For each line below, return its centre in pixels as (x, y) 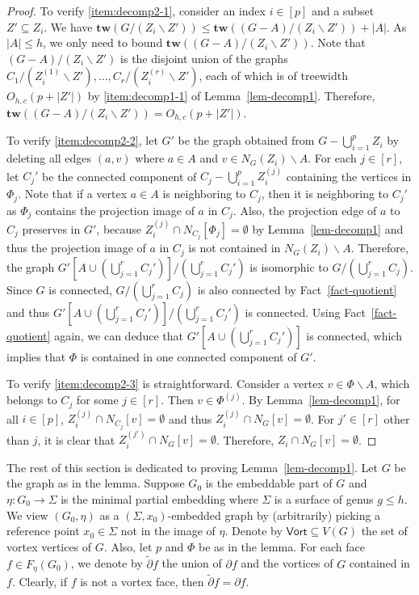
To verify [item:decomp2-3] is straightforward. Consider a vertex (165, 384)
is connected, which (354, 335)
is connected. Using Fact (305, 312)
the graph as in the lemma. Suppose (96, 483)
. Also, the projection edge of (305, 210)
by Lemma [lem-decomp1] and (328, 229)
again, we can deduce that (119, 335)
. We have (68, 26)
